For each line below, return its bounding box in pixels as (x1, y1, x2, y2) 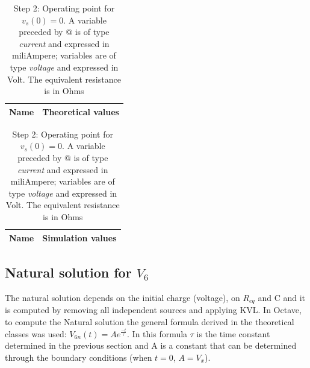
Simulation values (42, 231, 117, 244)
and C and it (258, 291, 305, 303)
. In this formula (127, 327, 188, 340)
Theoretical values (42, 105, 119, 118)
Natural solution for (5, 263, 132, 282)
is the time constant (196, 327, 270, 340)
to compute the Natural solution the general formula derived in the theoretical (5, 315, 294, 328)
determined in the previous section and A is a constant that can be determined (5, 339, 297, 352)
